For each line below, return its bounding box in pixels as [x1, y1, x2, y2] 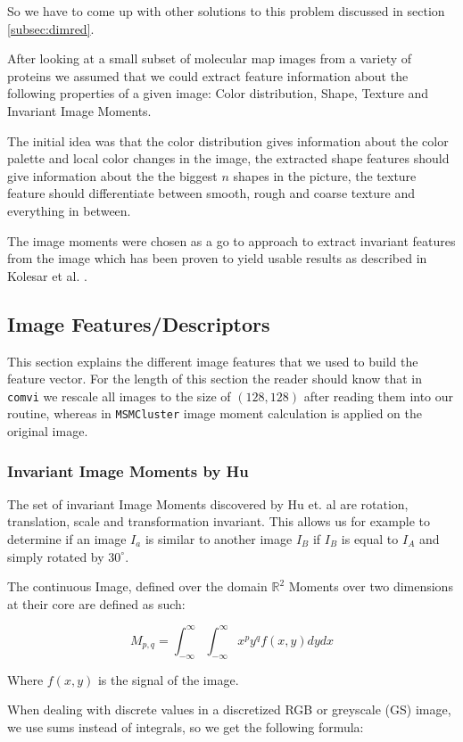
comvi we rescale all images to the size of [7, 386, 231, 405]
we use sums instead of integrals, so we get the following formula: [7, 717, 364, 736]
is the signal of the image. [97, 670, 239, 688]
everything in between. [7, 201, 131, 219]
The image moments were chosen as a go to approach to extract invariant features [7, 231, 456, 250]
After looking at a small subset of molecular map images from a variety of [7, 49, 412, 68]
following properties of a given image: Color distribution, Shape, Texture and [7, 84, 429, 103]
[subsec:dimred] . [7, 19, 95, 37]
